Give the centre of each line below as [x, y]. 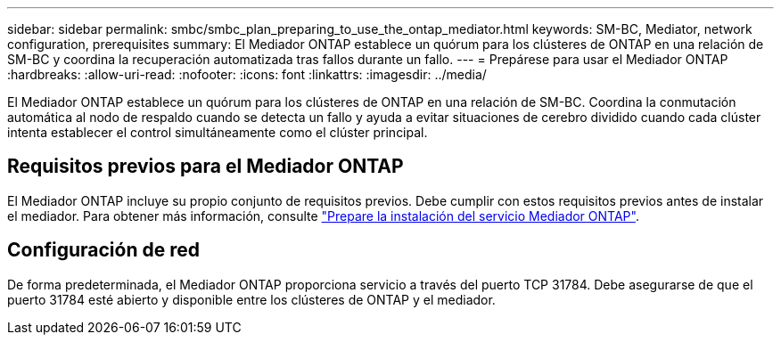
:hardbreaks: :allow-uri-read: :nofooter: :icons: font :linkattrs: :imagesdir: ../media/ [247, 74]
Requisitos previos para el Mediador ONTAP [206, 167]
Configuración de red [103, 250]
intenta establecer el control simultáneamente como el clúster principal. [218, 132]
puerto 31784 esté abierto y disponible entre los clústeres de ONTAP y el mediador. [251, 299]
